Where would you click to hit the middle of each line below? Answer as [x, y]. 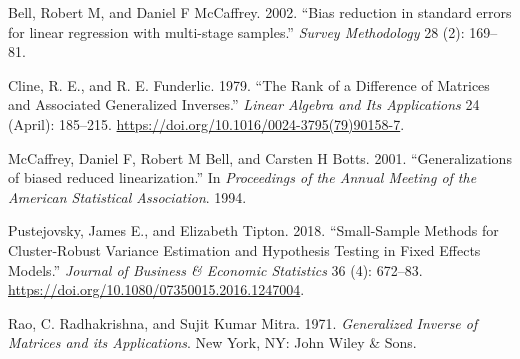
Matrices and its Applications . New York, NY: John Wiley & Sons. [212, 342]
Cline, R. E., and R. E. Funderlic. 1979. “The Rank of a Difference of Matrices [249, 84]
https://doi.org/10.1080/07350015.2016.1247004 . [156, 289]
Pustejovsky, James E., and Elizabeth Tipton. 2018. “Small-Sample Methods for [253, 230]
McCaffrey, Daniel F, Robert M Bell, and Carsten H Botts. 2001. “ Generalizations [260, 157]
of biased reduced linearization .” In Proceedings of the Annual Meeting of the [242, 177]
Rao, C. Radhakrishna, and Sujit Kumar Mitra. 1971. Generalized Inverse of [243, 322]
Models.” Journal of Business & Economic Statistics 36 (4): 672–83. [215, 269]
